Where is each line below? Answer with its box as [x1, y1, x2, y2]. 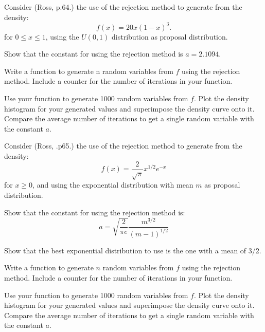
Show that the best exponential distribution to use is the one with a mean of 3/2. [4, 245, 261, 255]
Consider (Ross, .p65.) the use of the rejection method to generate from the [4, 140, 242, 151]
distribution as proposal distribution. [112, 31, 228, 42]
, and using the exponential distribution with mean [32, 179, 193, 190]
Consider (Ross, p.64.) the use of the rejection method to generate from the [4, 2, 242, 12]
